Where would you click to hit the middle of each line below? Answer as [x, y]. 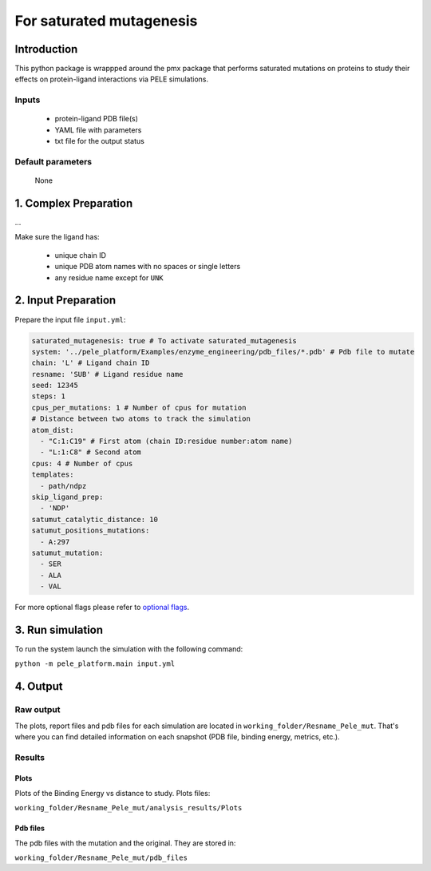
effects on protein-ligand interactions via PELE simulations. [112, 79]
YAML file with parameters [98, 130]
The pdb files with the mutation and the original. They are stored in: [125, 843]
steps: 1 [49, 396]
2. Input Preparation [65, 301]
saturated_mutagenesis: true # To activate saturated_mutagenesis [164, 340]
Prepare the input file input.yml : [70, 319]
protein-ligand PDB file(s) [97, 119]
